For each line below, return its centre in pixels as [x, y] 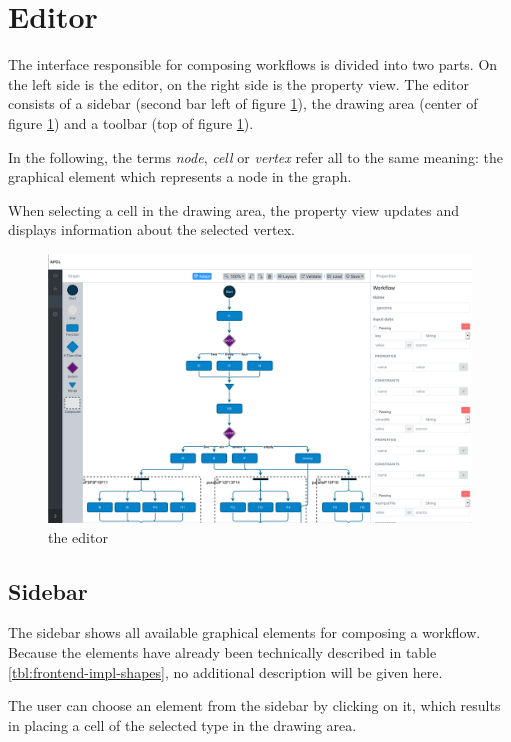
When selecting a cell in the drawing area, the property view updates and [234, 209]
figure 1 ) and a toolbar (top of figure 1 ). [131, 122]
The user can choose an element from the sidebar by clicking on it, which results [254, 705]
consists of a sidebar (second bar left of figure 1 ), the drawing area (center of [243, 103]
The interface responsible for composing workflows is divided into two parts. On [253, 64]
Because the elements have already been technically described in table [222, 652]
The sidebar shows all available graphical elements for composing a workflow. [244, 632]
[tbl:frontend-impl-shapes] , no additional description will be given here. [225, 671]
